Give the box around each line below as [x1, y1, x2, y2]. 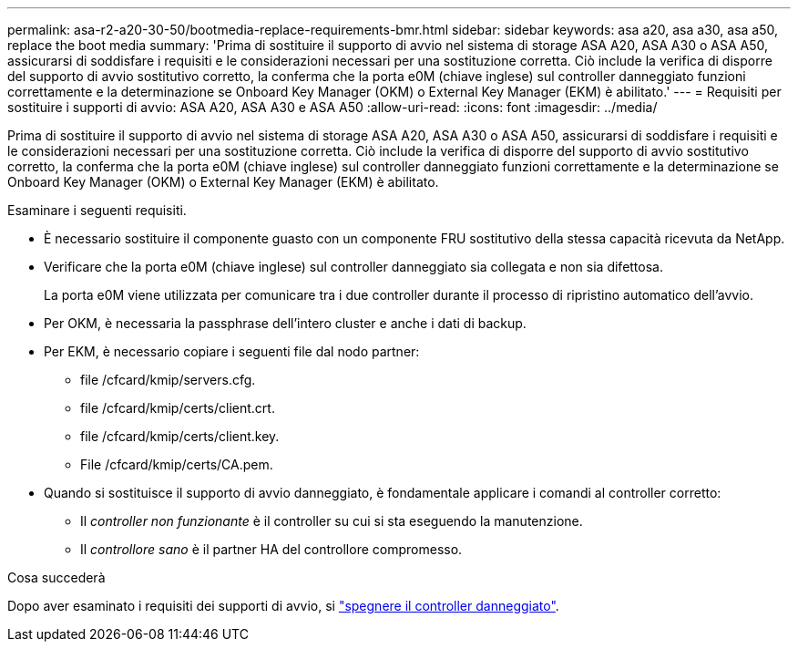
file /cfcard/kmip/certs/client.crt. [80, 400, 275, 416]
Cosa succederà [7, 570, 106, 585]
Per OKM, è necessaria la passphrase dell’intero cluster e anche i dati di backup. [44, 315, 527, 331]
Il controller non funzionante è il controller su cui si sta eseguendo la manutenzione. [80, 513, 583, 529]
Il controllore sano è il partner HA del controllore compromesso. [80, 541, 463, 557]
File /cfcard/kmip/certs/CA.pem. [80, 457, 273, 472]
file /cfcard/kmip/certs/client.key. [80, 428, 280, 444]
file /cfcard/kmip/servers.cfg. [80, 372, 256, 387]
